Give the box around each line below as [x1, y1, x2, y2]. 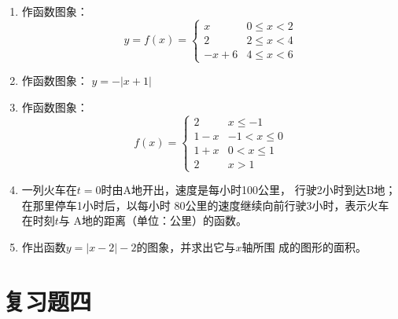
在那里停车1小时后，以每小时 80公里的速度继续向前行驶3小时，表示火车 [21, 196, 389, 213]
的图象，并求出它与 [136, 238, 236, 255]
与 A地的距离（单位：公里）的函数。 [58, 212, 248, 229]
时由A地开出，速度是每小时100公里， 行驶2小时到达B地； [101, 181, 396, 197]
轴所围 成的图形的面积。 [241, 238, 367, 255]
